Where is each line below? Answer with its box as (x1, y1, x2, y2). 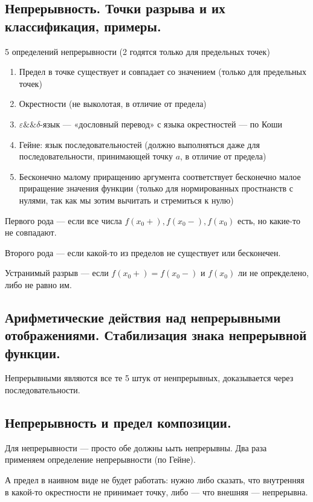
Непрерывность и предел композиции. (5, 413, 231, 432)
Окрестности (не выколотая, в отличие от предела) (19, 97, 207, 110)
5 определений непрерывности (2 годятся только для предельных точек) (5, 45, 270, 57)
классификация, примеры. (5, 16, 161, 35)
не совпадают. (5, 226, 57, 239)
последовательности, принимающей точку (19, 150, 173, 163)
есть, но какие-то (237, 214, 300, 227)
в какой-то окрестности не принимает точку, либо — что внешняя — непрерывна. (5, 485, 308, 498)
